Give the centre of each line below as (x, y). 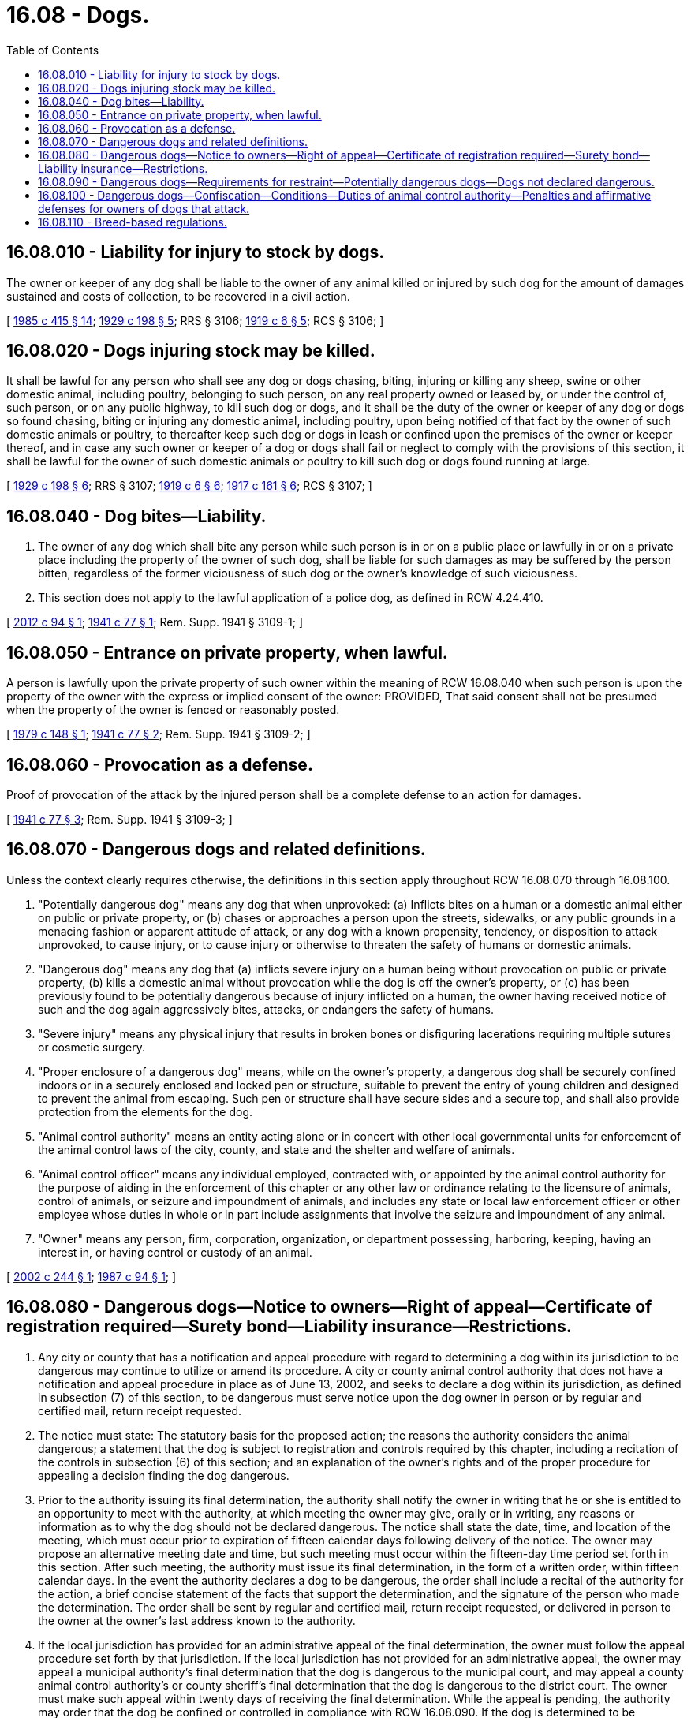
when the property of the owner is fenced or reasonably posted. (173, 710)
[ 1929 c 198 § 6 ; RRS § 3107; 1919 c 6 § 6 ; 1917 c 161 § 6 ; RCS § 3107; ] (189, 486)
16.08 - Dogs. (78, 15)
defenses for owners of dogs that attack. (144, 208)
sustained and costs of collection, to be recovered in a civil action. (178, 296)
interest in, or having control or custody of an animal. (175, 1252)
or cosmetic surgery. (92, 1047)
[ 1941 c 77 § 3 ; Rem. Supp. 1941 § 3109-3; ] (120, 819)
